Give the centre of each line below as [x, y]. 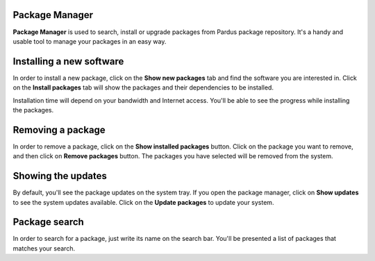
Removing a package [59, 129]
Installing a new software [68, 61]
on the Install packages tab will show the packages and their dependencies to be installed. [143, 87]
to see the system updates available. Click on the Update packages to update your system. [143, 202]
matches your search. [44, 248]
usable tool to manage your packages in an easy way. [90, 41]
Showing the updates [60, 176]
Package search [49, 222]
